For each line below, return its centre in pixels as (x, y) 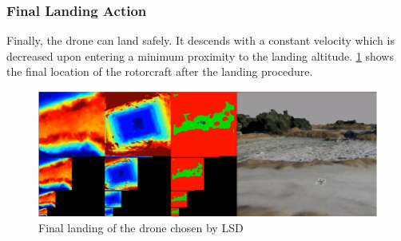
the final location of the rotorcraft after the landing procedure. (160, 71)
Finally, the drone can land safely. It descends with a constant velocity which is (200, 40)
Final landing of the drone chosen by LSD (141, 227)
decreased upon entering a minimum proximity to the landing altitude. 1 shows (200, 55)
